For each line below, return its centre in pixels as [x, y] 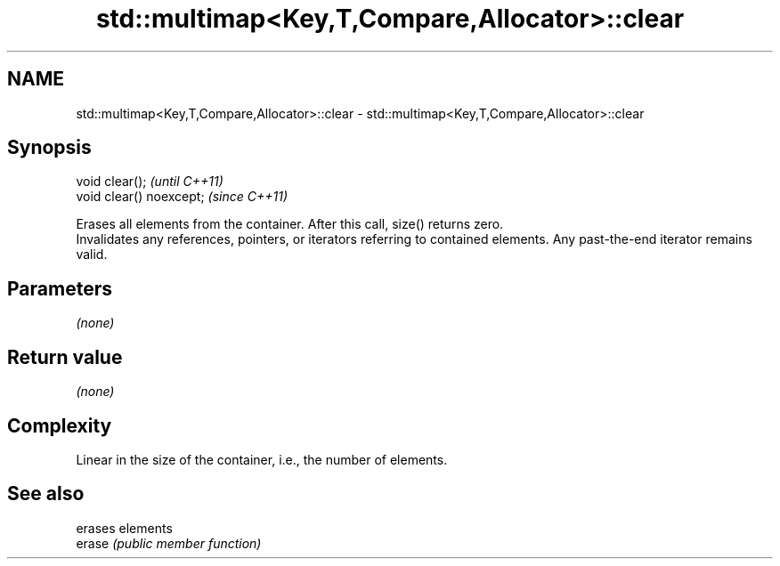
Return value [65, 357]
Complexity [60, 425]
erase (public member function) [169, 543]
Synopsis [49, 148]
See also [46, 494]
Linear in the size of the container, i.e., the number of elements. [262, 459]
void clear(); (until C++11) [150, 182]
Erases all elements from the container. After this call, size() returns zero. [290, 224]
